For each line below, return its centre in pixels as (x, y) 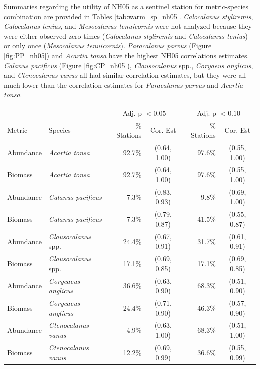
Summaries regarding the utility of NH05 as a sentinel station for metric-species (126, 6)
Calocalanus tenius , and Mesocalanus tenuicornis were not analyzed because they (128, 26)
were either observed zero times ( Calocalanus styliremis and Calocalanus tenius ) (126, 36)
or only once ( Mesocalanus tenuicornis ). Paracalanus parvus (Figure (108, 46)
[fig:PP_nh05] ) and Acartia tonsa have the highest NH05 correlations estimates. (127, 55)
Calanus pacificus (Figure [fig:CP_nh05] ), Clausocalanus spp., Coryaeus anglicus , (129, 65)
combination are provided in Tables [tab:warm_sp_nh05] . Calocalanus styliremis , (129, 16)
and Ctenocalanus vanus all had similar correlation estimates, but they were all (125, 75)
